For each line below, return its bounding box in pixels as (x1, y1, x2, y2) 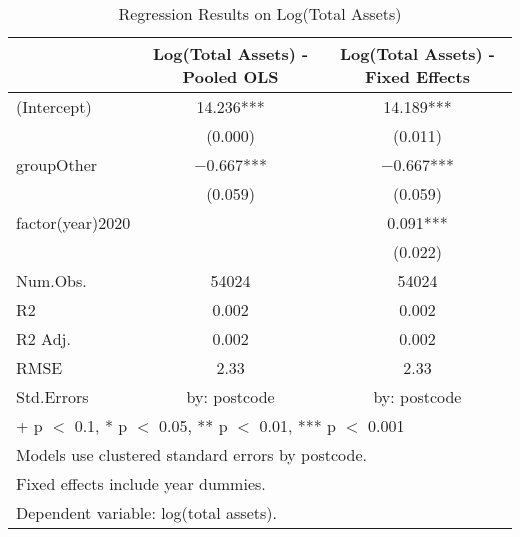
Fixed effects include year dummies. (16, 472, 266, 495)
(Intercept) (16, 95, 92, 118)
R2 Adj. (16, 327, 71, 350)
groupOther (16, 153, 98, 176)
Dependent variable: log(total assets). (16, 501, 277, 524)
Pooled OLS (182, 65, 279, 88)
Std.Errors (16, 385, 89, 408)
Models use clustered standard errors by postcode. (16, 443, 367, 466)
